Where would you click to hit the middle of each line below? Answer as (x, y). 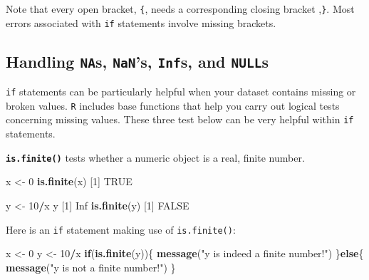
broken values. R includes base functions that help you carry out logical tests (173, 105)
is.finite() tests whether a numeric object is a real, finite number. (155, 157)
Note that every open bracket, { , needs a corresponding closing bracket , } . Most (180, 9)
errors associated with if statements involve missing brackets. (141, 22)
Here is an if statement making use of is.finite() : (121, 229)
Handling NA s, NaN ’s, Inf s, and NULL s (137, 61)
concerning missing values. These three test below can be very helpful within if (180, 119)
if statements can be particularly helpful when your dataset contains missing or (181, 92)
